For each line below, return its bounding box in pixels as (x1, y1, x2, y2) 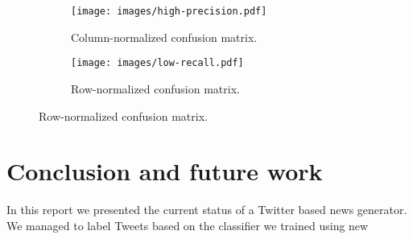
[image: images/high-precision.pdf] (71, 6, 267, 17)
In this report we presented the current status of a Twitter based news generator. (6, 201, 407, 218)
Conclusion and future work (6, 155, 323, 187)
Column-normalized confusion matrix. (71, 28, 258, 45)
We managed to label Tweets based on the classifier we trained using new (6, 216, 369, 233)
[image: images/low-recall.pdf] (71, 57, 244, 69)
